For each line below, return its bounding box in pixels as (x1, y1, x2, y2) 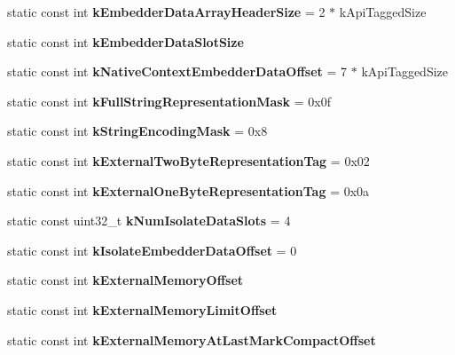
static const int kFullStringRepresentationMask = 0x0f (7, 91, 332, 110)
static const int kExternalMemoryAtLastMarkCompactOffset (7, 330, 376, 349)
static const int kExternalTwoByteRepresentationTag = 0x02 (7, 151, 370, 170)
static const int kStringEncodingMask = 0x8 (7, 122, 268, 140)
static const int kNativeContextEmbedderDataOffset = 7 (7, 62, 348, 81)
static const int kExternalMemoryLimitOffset (7, 300, 278, 319)
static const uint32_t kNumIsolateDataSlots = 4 (7, 211, 291, 230)
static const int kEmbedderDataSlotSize (7, 32, 244, 51)
